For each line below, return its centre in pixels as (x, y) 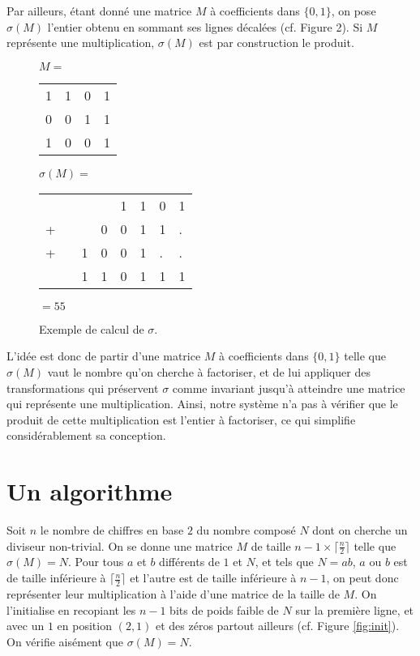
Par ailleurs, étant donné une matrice (99, 11)
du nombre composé (246, 530)
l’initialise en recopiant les (71, 609)
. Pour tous (96, 562)
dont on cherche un (360, 530)
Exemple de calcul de (92, 328)
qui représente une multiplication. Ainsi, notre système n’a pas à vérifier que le (202, 404)
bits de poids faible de (224, 609)
